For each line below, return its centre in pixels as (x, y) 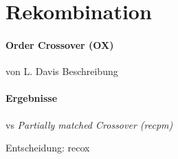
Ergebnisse (32, 98)
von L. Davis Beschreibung (62, 71)
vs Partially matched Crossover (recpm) (89, 124)
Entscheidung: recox (48, 148)
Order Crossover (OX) (60, 44)
